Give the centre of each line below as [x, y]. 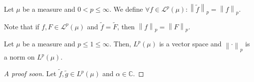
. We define [126, 9]
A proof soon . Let [30, 73]
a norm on [20, 57]
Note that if [22, 26]
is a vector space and [190, 44]
